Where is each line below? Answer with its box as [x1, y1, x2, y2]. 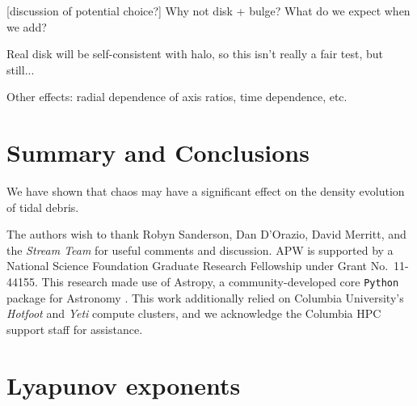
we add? [6, 18, 47, 35]
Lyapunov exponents [6, 368, 241, 401]
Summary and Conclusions [6, 136, 310, 169]
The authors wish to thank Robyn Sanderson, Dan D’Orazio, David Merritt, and [6, 226, 406, 243]
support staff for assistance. [6, 320, 143, 337]
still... [6, 61, 35, 78]
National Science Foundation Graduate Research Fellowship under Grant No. [6, 257, 389, 274]
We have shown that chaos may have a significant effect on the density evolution [6, 183, 405, 200]
